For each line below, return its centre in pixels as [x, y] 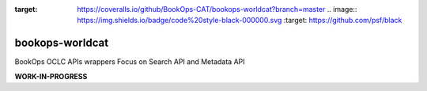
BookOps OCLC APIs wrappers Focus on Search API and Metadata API [130, 62]
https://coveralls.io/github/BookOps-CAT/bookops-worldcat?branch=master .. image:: [217, 9]
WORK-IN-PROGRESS [51, 76]
